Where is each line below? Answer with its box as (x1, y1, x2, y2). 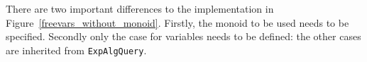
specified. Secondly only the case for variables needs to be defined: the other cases (6, 29, 361, 44)
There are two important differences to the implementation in (6, 1, 274, 15)
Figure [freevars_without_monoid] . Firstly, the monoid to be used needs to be (6, 15, 349, 30)
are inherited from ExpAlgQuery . (6, 42, 147, 57)
